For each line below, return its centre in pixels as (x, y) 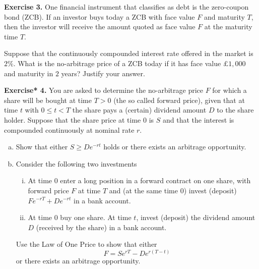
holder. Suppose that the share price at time (73, 119)
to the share (235, 110)
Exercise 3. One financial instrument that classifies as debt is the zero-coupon (126, 7)
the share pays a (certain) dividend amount (139, 110)
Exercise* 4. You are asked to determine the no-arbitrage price (104, 90)
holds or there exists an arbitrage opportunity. (175, 147)
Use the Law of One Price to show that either (86, 244)
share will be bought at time (48, 100)
